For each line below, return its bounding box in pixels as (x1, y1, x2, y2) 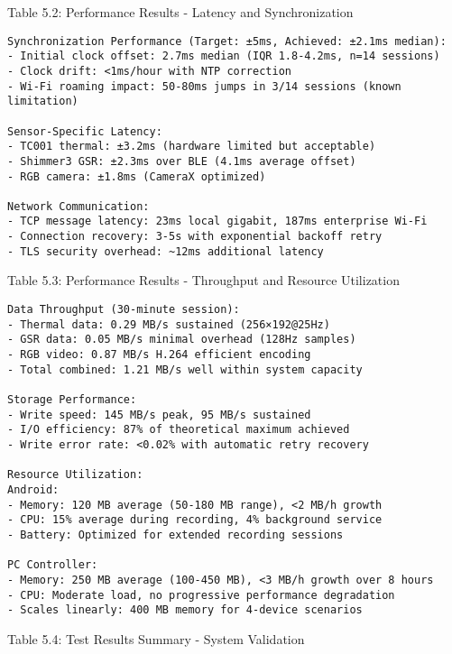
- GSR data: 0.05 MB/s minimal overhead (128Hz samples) (7, 333, 356, 346)
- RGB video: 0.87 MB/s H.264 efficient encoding (7, 348, 311, 361)
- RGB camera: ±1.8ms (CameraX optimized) (7, 170, 266, 183)
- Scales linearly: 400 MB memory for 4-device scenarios (7, 603, 363, 617)
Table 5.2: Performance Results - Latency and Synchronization (7, 3, 354, 21)
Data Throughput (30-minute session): (7, 303, 240, 317)
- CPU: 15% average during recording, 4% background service (7, 513, 383, 527)
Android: (7, 483, 60, 496)
